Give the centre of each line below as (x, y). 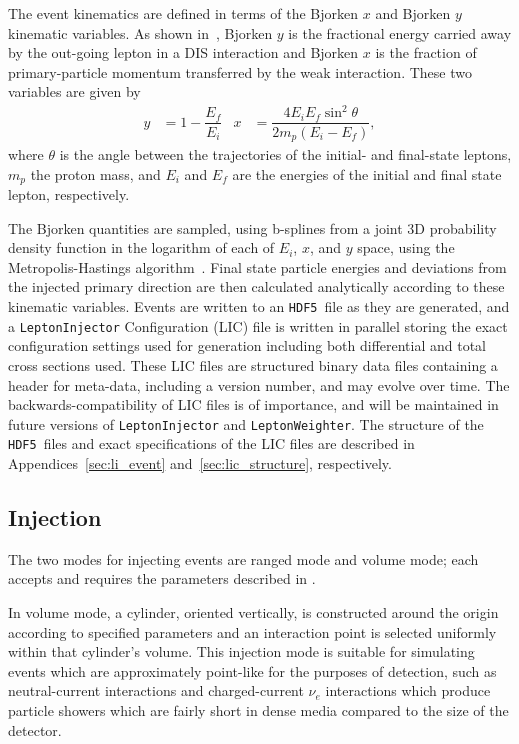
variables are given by (74, 91)
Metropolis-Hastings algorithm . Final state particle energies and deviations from (257, 266)
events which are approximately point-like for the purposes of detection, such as (252, 670)
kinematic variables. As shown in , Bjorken (140, 32)
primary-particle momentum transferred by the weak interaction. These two (240, 71)
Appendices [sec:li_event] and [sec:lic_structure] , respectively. (200, 463)
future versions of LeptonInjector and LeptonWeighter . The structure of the (246, 423)
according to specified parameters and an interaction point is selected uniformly (252, 631)
